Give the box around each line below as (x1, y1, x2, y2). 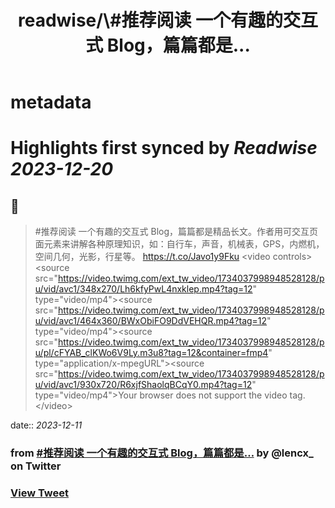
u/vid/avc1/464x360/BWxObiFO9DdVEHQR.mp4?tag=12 (34, 315, 268, 327)
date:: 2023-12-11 (10, 419, 83, 431)
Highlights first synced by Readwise (10, 137, 318, 160)
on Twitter (10, 459, 62, 473)
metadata (10, 91, 92, 114)
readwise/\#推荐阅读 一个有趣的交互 (17, 9, 319, 32)
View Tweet (10, 486, 70, 500)
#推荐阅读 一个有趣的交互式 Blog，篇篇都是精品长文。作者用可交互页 (34, 226, 319, 238)
